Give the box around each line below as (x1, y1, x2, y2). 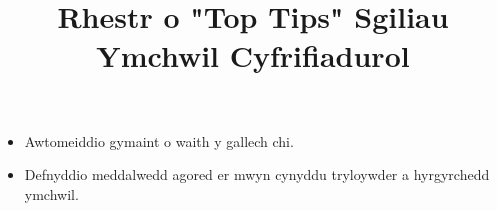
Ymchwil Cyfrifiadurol (96, 35, 410, 76)
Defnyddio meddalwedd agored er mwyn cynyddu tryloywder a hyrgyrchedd (24, 164, 490, 185)
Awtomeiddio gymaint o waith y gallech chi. (24, 130, 294, 151)
